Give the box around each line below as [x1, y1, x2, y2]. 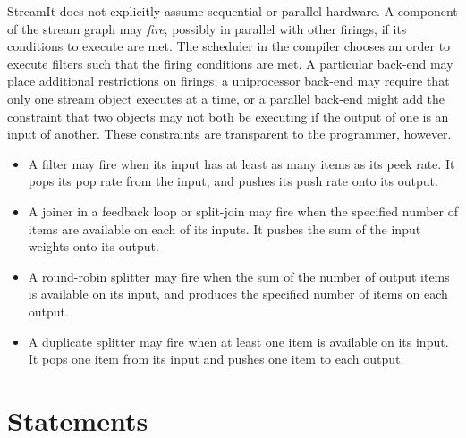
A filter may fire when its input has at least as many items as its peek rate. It [28, 154, 455, 173]
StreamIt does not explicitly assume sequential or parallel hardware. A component [7, 2, 458, 20]
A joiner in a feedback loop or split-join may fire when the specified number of [28, 201, 459, 220]
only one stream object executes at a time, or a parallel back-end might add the [7, 88, 445, 107]
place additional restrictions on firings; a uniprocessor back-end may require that [7, 72, 450, 90]
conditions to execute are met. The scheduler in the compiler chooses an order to [7, 37, 451, 55]
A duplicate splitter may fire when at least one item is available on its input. [28, 332, 449, 350]
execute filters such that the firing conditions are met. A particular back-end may [7, 54, 453, 72]
